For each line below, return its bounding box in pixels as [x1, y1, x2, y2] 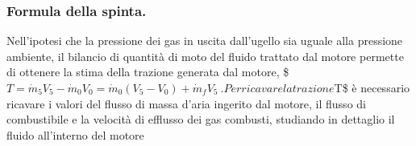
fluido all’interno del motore [6, 126, 144, 143]
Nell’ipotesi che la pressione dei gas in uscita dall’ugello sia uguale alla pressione [6, 32, 403, 49]
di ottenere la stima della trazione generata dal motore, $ [6, 63, 289, 80]
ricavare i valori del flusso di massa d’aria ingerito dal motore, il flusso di [6, 95, 366, 112]
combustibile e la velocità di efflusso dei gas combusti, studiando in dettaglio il [6, 111, 395, 128]
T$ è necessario [334, 79, 410, 95]
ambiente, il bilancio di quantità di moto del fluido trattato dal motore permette [6, 47, 404, 64]
